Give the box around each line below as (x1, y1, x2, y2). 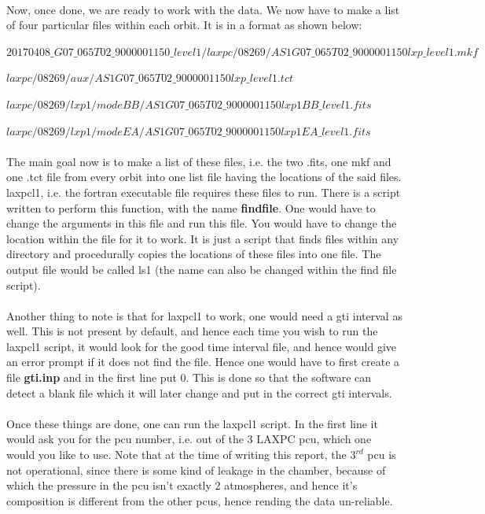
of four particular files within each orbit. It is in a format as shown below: (6, 17, 362, 33)
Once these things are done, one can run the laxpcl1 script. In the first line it (6, 415, 378, 431)
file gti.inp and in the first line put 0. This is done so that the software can (6, 369, 372, 386)
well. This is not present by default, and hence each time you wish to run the (6, 323, 378, 339)
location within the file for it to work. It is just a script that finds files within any (6, 230, 399, 246)
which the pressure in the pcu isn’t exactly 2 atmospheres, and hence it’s (6, 477, 358, 494)
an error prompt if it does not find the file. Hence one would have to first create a (6, 353, 400, 370)
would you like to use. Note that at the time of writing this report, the (6, 446, 347, 463)
